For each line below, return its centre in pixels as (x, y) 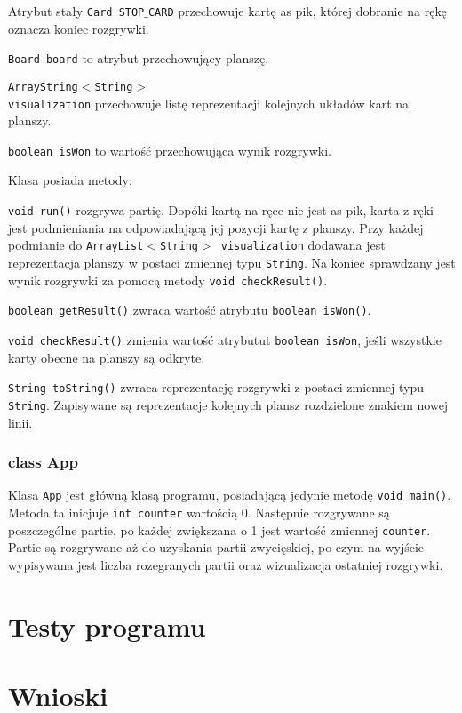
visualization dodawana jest (303, 245)
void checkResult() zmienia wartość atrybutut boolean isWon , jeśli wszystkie (225, 339)
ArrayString (43, 87)
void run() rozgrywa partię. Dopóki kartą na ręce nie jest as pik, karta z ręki (221, 210)
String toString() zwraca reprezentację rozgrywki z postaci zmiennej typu (216, 387)
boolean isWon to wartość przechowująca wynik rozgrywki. (170, 150)
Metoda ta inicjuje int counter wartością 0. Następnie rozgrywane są (199, 512)
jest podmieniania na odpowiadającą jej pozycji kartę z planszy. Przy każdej (216, 227)
